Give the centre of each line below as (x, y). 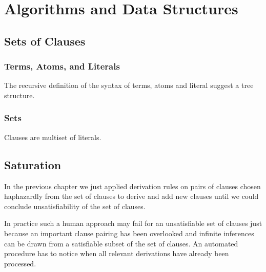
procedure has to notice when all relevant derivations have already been (117, 253)
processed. (20, 263)
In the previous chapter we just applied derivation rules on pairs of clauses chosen (132, 186)
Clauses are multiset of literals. (53, 137)
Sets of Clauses (45, 41)
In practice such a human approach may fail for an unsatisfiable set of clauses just (133, 223)
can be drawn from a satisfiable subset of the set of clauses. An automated (121, 243)
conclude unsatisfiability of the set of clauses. (75, 206)
